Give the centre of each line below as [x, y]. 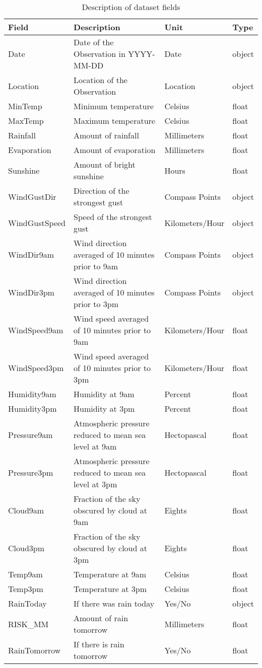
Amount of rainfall [106, 135]
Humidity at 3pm [104, 409]
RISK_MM [28, 624]
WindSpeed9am [36, 330]
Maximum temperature [114, 121]
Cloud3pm [26, 548]
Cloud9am [26, 510]
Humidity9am [32, 394]
